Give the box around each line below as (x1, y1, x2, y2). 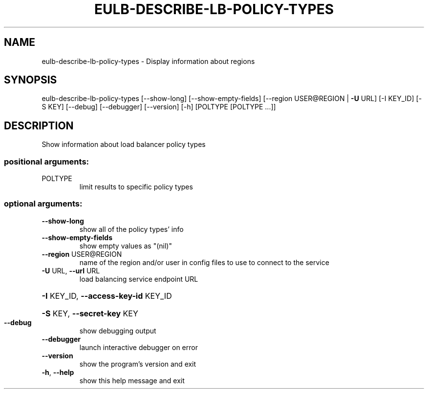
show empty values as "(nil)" (79, 241, 172, 250)
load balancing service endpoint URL (79, 274, 198, 283)
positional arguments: (4, 156, 89, 166)
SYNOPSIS (4, 74, 57, 86)
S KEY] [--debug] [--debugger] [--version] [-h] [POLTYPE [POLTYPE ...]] (42, 103, 276, 111)
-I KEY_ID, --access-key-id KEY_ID (42, 290, 172, 301)
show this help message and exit (79, 376, 185, 385)
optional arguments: (4, 199, 83, 209)
